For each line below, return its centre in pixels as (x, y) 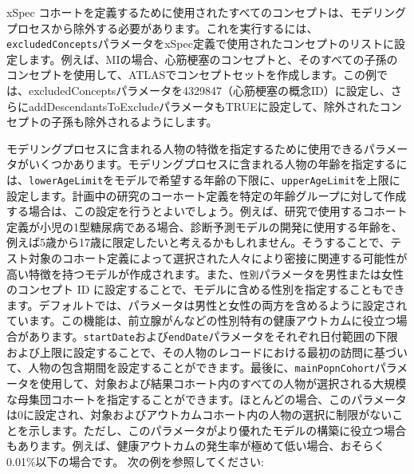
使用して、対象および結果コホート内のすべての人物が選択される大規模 (223, 383)
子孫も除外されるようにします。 (134, 122)
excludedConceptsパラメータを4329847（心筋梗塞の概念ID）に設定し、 (209, 91)
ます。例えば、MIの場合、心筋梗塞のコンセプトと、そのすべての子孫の (213, 59)
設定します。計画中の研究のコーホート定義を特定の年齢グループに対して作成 (207, 195)
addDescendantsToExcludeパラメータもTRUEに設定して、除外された (204, 106)
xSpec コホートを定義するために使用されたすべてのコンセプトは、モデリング (206, 12)
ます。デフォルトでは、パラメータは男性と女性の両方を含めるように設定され (207, 304)
